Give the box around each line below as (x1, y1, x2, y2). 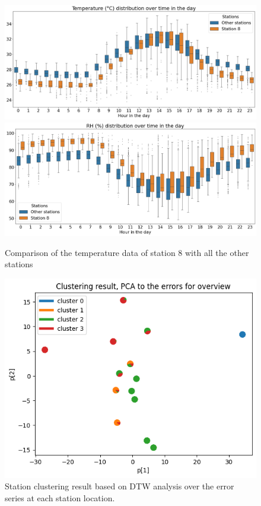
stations (5, 258, 33, 270)
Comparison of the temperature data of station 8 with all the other (5, 246, 249, 258)
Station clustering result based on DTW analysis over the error (5, 480, 234, 492)
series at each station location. (5, 492, 115, 504)
